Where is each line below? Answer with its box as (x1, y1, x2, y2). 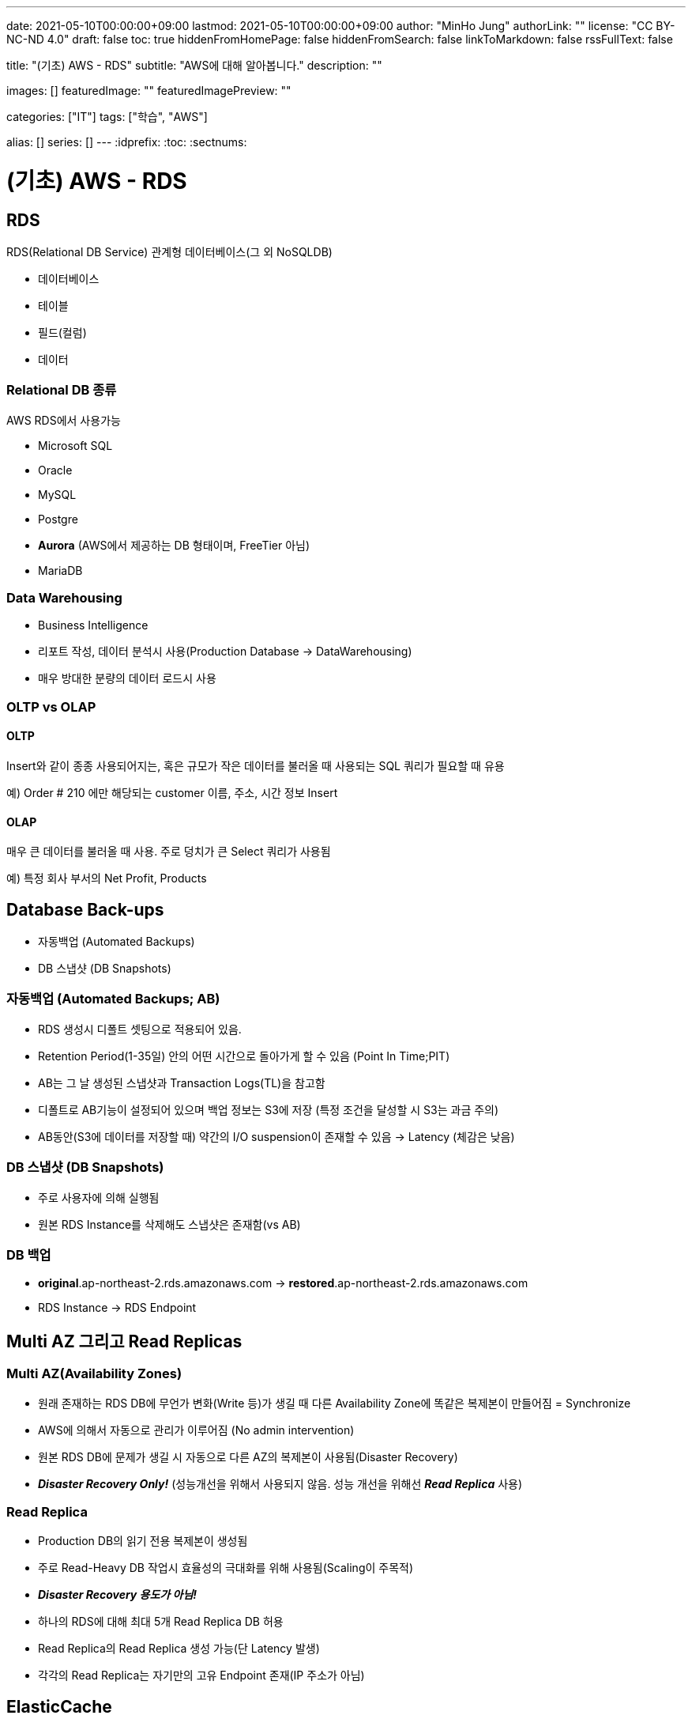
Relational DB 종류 (6, 382, 117, 399)
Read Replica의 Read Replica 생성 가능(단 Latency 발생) (38, 1642, 320, 1656)
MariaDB (38, 563, 83, 577)
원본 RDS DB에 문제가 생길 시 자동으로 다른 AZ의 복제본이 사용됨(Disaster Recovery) (38, 1449, 458, 1464)
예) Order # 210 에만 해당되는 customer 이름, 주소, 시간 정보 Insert (6, 786, 338, 800)
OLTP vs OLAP (6, 698, 96, 715)
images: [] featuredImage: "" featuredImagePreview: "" (6, 84, 291, 97)
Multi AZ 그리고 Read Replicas (6, 1331, 243, 1351)
